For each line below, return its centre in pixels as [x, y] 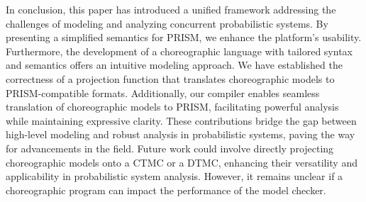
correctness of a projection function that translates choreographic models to [170, 78]
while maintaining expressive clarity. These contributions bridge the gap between [181, 120]
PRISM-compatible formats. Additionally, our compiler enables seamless [163, 92]
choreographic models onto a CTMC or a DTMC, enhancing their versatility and [182, 162]
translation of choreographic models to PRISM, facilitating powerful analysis [172, 107]
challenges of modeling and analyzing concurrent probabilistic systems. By [167, 23]
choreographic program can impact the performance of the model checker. [166, 190]
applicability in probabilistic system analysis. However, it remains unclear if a [174, 176]
